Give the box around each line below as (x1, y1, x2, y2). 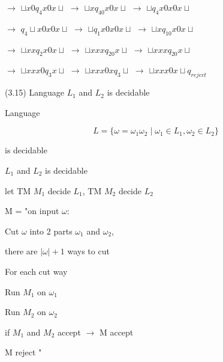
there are (5, 245, 38, 257)
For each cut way (5, 265, 68, 277)
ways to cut (67, 245, 110, 257)
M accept (99, 325, 134, 338)
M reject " (5, 346, 42, 358)
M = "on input (5, 204, 59, 217)
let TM (5, 184, 31, 197)
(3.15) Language (5, 86, 64, 99)
